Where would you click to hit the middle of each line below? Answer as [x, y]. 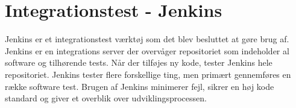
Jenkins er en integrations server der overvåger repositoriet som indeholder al [147, 50]
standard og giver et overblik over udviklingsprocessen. [106, 98]
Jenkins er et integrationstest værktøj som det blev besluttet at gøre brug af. [147, 39]
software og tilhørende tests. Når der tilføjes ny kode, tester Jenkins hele [139, 62]
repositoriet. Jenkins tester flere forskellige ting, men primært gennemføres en [148, 74]
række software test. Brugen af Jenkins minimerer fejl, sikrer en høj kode [140, 86]
